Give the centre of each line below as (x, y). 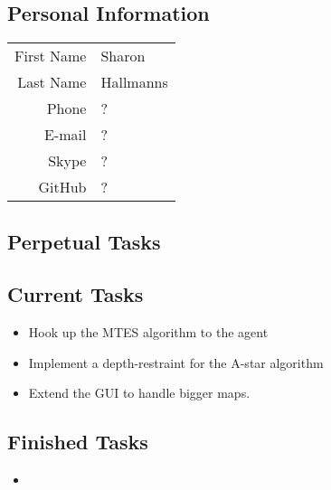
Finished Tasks (78, 442)
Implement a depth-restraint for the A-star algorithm (176, 362)
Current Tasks (76, 294)
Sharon (123, 56)
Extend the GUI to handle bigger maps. (139, 393)
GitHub (62, 187)
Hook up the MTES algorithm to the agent (148, 332)
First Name (51, 56)
